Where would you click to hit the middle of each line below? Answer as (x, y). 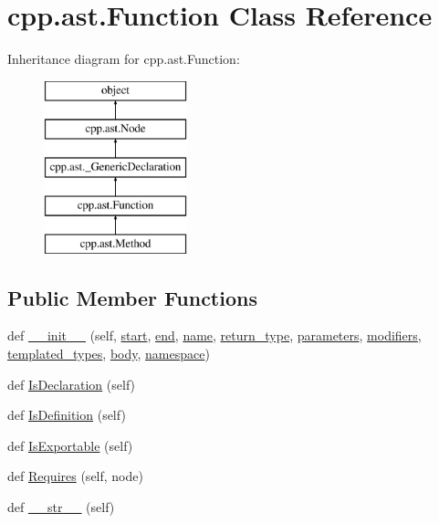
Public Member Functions (132, 297)
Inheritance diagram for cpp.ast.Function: (124, 59)
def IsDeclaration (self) (72, 384)
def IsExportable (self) (70, 445)
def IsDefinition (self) (67, 415)
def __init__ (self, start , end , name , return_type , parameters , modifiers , (214, 335)
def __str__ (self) (61, 507)
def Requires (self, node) (75, 476)
